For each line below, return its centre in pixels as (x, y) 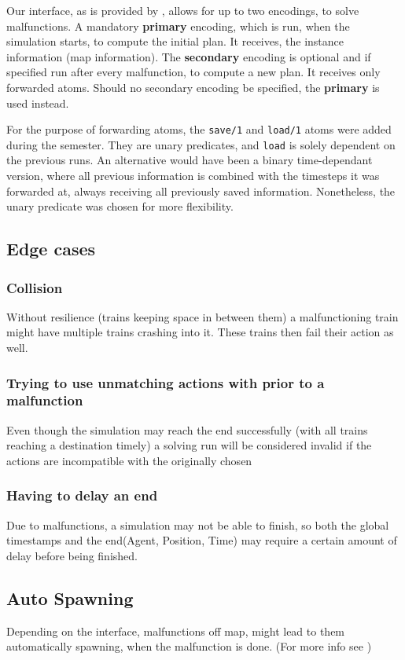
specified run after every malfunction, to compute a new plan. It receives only (193, 72)
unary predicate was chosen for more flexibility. (120, 206)
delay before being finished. (72, 555)
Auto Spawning (70, 598)
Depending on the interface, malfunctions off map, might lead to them (176, 631)
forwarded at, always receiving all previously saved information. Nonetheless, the (201, 191)
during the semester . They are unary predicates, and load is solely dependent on (201, 144)
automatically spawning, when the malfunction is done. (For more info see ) (189, 646)
